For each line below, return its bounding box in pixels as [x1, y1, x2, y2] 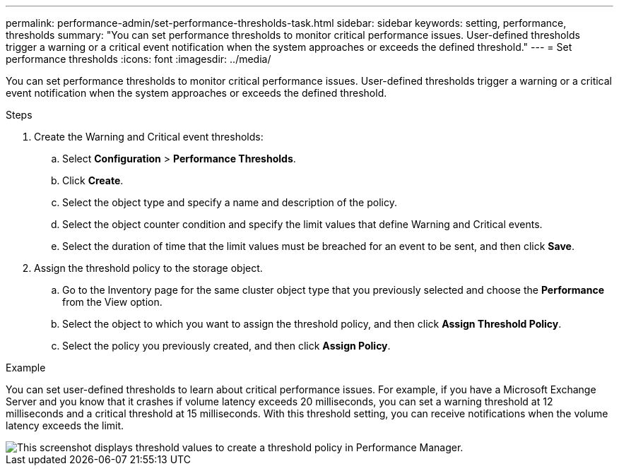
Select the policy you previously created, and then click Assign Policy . [62, 340, 391, 352]
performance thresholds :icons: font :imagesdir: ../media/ [6, 53, 271, 65]
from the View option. [62, 296, 163, 308]
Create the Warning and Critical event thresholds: [34, 131, 264, 143]
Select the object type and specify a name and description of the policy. [62, 196, 397, 208]
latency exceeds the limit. [6, 419, 124, 431]
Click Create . [62, 174, 124, 186]
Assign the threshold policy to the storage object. [34, 262, 263, 274]
